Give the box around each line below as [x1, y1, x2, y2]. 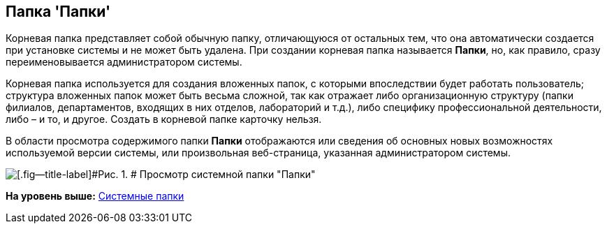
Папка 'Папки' [6, 3, 111, 20]
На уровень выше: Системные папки [6, 190, 184, 202]
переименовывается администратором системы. [6, 56, 242, 68]
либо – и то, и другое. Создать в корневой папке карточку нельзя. [6, 113, 322, 126]
